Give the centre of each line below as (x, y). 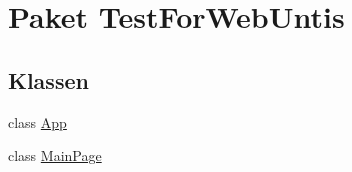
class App (37, 121)
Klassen (48, 79)
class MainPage (55, 155)
